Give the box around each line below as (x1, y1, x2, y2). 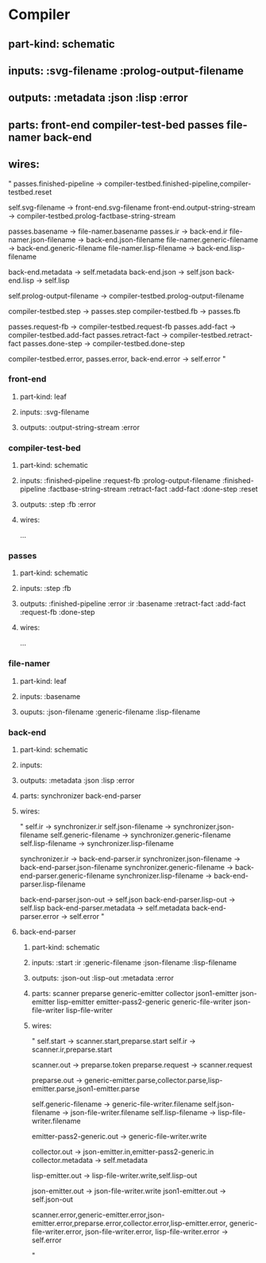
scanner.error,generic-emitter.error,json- (31, 1210, 165, 1220)
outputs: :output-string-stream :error (19, 423, 141, 432)
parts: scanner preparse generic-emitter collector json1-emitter (31, 989, 239, 998)
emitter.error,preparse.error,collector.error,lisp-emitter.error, (31, 1219, 228, 1228)
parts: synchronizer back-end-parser (19, 791, 141, 801)
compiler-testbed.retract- (169, 330, 253, 339)
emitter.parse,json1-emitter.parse (31, 1084, 141, 1094)
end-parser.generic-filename (19, 871, 115, 881)
